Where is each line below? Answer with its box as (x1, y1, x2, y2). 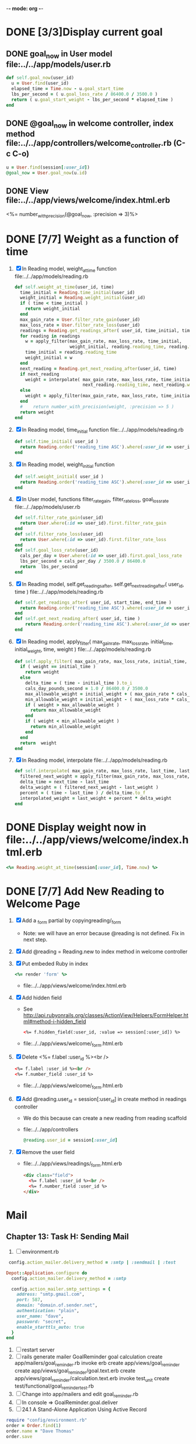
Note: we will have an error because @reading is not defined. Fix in (23, 930, 185, 937)
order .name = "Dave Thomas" (6, 1428, 75, 1434)
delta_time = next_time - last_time (20, 779, 109, 785)
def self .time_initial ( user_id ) (14, 439, 99, 444)
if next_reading (20, 371, 60, 377)
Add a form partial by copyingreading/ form (22, 917, 121, 926)
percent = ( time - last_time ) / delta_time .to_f (20, 790, 146, 796)
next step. (23, 936, 48, 943)
